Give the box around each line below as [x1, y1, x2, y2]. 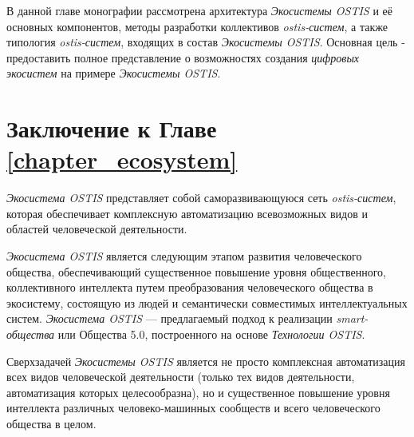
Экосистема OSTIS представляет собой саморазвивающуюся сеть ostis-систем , [6, 189, 396, 206]
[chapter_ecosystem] [6, 143, 238, 176]
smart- [336, 310, 369, 327]
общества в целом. [6, 415, 97, 431]
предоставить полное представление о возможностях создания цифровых [6, 49, 360, 66]
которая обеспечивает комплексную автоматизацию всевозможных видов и [6, 205, 368, 221]
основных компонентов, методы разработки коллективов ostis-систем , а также [6, 18, 388, 34]
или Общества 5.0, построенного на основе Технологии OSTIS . [57, 326, 365, 343]
